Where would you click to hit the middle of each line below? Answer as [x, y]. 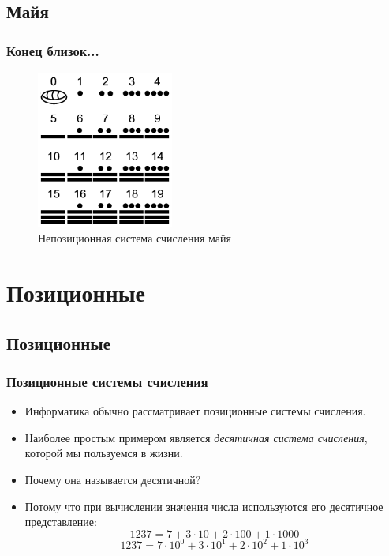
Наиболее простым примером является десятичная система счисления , [196, 437]
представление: [61, 522]
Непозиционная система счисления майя [135, 238]
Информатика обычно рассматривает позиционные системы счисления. [195, 411]
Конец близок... [53, 50]
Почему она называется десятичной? [113, 479]
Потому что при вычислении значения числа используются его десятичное [204, 506]
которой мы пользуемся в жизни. [104, 453]
